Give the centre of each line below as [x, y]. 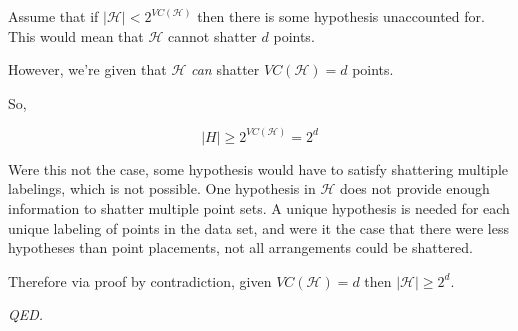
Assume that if [53, 16]
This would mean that [76, 35]
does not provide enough [414, 188]
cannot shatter [212, 35]
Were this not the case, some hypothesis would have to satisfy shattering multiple [258, 168]
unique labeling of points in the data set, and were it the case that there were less [258, 227]
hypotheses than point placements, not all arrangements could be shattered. [240, 247]
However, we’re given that [87, 69]
